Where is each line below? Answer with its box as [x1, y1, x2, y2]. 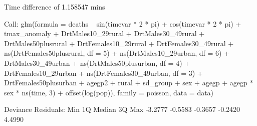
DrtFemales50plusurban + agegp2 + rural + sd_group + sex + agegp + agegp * [4, 77, 253, 88]
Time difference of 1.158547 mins [4, 2, 105, 12]
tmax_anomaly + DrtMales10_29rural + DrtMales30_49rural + [4, 28, 205, 39]
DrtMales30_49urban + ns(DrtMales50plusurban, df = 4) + [4, 57, 190, 68]
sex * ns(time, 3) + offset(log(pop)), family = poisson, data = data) [4, 87, 214, 97]
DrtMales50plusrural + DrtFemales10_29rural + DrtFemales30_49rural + [4, 38, 234, 48]
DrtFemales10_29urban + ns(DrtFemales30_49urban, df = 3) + [4, 67, 203, 78]
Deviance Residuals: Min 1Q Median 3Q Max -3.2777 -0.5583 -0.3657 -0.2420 [4, 104, 240, 114]
